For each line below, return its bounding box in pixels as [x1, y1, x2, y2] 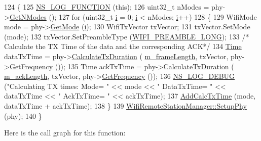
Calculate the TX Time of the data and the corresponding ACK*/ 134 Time [4, 41, 242, 52]
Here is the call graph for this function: [4, 127, 126, 138]
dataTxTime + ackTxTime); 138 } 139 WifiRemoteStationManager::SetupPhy [4, 100, 247, 111]
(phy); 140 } [4, 110, 42, 121]
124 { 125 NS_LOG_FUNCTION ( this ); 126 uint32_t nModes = [4, 2, 209, 12]
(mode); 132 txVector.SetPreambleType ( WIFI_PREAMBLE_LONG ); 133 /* [4, 31, 249, 41]
